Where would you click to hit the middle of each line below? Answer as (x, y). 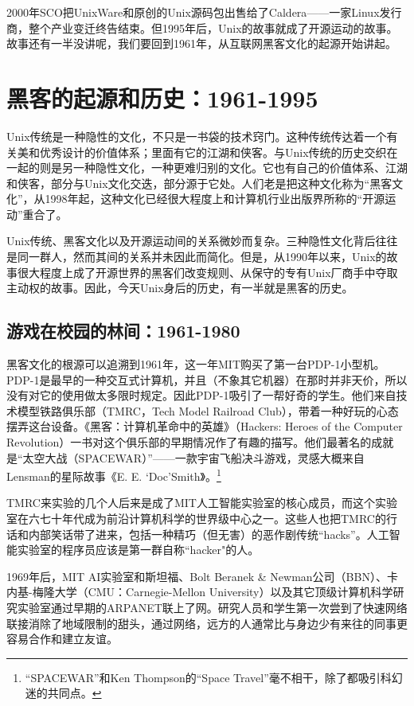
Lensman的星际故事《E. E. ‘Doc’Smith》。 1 (114, 475)
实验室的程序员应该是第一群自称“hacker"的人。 (138, 550)
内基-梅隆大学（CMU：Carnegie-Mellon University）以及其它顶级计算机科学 (200, 592)
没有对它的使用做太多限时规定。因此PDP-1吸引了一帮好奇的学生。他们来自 (201, 395)
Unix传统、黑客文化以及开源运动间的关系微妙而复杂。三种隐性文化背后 (191, 241)
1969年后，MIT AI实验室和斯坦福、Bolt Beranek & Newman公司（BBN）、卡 (202, 576)
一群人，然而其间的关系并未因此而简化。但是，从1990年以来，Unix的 (207, 257)
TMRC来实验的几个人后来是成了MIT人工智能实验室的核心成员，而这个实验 (202, 503)
